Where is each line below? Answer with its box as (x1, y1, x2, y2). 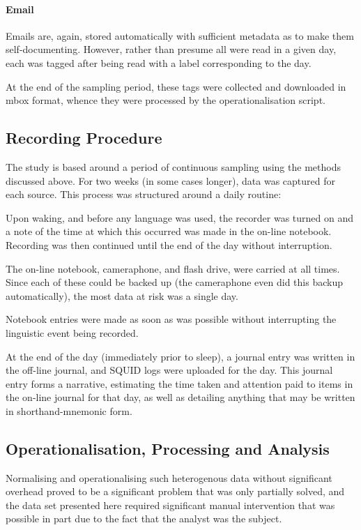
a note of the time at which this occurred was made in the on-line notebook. (6, 224, 332, 238)
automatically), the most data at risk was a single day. (6, 288, 238, 303)
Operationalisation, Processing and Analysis (6, 437, 330, 459)
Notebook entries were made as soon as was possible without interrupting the (6, 312, 337, 326)
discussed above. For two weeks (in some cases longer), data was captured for (6, 173, 336, 188)
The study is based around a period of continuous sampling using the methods (6, 159, 341, 174)
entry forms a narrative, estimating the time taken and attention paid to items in (6, 376, 353, 391)
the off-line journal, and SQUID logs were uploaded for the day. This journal (6, 363, 333, 377)
